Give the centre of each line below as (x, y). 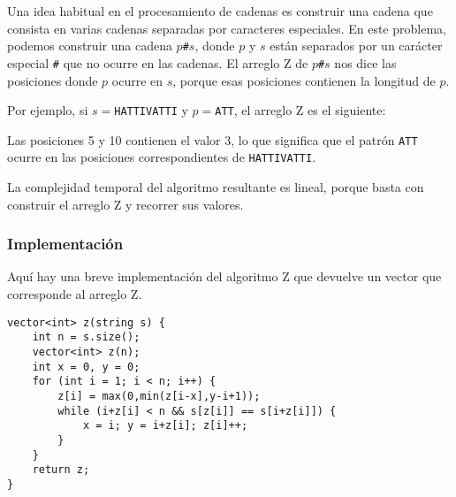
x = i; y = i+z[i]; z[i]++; (165, 426)
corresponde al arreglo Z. (75, 294)
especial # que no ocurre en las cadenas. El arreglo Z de (158, 62)
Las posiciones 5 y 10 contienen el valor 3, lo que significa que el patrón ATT (213, 139)
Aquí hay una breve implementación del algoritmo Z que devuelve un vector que (224, 276)
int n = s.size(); (86, 337)
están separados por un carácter (356, 46)
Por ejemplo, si (48, 110)
